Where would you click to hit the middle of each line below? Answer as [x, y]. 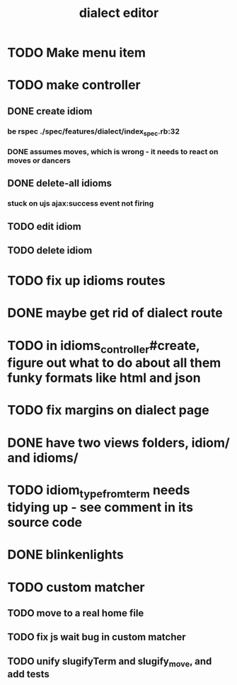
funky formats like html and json [104, 378]
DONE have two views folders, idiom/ [118, 443]
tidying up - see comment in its [100, 508]
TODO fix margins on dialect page [109, 410]
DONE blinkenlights [65, 555]
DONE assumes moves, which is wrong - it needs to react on [113, 151]
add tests [28, 674]
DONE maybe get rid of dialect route [115, 313]
